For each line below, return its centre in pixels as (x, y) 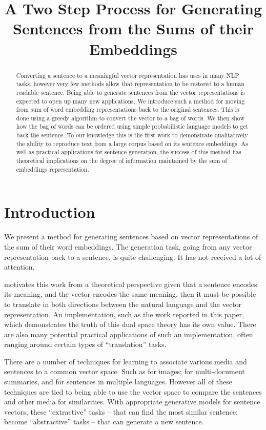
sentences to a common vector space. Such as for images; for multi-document (125, 371)
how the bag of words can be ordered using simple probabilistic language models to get (132, 126)
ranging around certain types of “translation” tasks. (85, 344)
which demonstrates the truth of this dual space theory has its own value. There (130, 324)
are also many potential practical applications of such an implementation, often (129, 334)
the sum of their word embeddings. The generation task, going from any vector (128, 246)
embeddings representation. (53, 169)
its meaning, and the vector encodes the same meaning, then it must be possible (130, 294)
